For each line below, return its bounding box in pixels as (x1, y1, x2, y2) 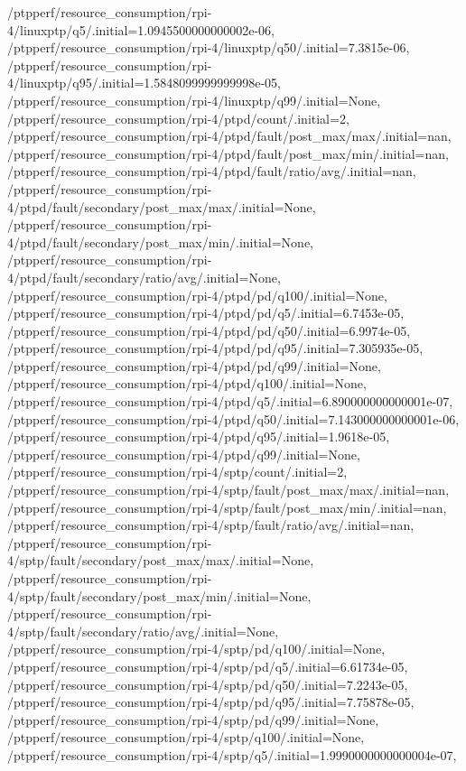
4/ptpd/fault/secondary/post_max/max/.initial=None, (7, 197, 316, 216)
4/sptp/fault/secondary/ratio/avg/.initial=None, (7, 621, 279, 640)
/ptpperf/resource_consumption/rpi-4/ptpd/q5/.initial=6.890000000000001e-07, (7, 392, 453, 411)
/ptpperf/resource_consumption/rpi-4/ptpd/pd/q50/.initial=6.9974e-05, (7, 320, 411, 339)
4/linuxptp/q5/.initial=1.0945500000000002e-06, (7, 20, 275, 39)
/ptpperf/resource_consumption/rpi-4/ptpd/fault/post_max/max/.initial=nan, (7, 126, 452, 145)
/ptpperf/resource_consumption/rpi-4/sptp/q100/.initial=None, (7, 728, 365, 747)
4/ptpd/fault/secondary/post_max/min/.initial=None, (7, 232, 313, 251)
